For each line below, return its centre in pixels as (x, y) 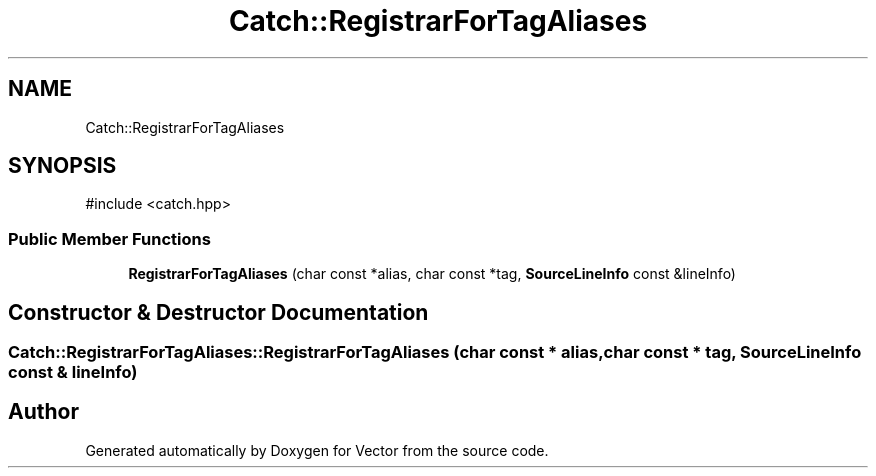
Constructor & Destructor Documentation (218, 312)
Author (43, 412)
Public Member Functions (109, 238)
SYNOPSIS (62, 166)
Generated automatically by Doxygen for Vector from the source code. (317, 450)
